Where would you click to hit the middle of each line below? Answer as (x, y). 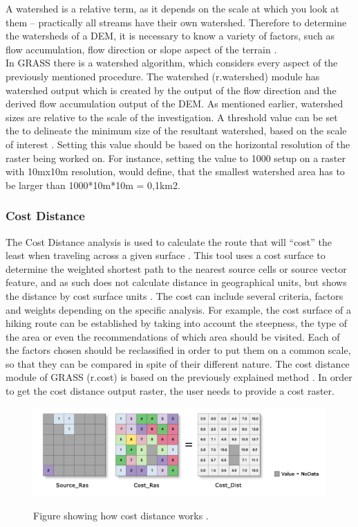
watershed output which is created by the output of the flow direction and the (171, 90)
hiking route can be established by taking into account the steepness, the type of (176, 323)
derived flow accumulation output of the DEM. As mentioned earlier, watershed (175, 104)
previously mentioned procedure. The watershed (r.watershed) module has (163, 76)
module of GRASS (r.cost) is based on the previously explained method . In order (179, 377)
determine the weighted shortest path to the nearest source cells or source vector (176, 268)
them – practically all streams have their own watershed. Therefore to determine (176, 22)
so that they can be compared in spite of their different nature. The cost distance (178, 363)
